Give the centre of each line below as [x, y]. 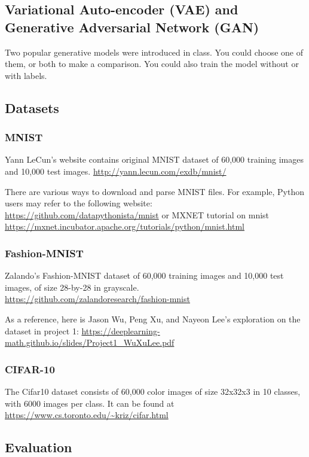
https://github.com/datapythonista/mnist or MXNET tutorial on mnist [137, 214]
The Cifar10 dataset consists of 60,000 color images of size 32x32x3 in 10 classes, [153, 391]
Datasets [32, 107]
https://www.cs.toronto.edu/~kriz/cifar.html [87, 415]
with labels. [26, 75]
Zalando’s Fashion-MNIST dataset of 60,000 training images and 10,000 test [144, 275]
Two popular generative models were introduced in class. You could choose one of [154, 52]
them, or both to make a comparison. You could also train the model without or [152, 64]
